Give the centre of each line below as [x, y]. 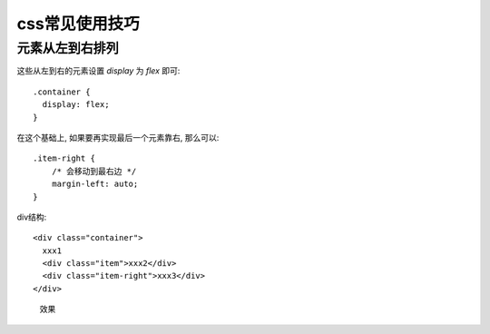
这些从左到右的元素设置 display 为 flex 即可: [98, 71]
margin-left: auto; [95, 184]
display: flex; [76, 105]
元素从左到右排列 [68, 48]
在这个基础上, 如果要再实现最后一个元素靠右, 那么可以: [118, 137]
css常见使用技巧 [78, 24]
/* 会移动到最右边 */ [94, 171]
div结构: [32, 217]
